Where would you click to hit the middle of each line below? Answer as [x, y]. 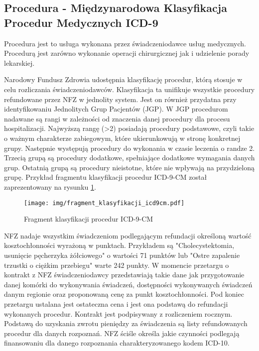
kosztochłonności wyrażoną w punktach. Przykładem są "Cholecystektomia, [119, 245]
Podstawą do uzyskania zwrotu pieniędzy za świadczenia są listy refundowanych [126, 323]
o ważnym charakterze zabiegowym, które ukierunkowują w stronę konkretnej [122, 138]
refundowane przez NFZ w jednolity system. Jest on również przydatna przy [120, 99]
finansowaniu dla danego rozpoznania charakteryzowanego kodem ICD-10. [117, 343]
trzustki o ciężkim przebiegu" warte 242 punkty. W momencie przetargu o [117, 265]
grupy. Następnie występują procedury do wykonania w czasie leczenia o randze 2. [129, 148]
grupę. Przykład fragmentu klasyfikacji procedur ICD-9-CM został [106, 177]
